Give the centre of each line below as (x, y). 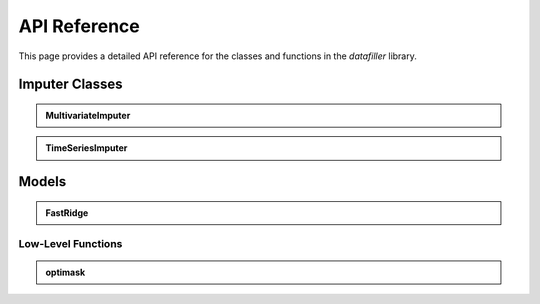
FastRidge (67, 212)
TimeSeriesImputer (86, 148)
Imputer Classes (71, 84)
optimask (65, 272)
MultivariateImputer (88, 115)
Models (42, 181)
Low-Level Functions (70, 243)
